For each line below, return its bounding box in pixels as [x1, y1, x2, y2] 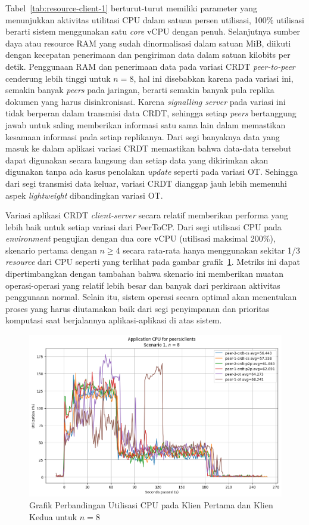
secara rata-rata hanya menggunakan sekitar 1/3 [123, 243, 300, 256]
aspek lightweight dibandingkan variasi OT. [5, 189, 163, 201]
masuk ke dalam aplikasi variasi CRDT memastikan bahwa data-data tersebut [5, 142, 292, 155]
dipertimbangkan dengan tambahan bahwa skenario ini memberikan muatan [5, 267, 283, 280]
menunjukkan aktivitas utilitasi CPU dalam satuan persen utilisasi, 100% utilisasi [5, 13, 304, 26]
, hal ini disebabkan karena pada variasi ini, [133, 72, 294, 84]
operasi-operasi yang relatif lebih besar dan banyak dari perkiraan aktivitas [5, 279, 280, 291]
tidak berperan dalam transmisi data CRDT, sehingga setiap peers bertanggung [5, 107, 296, 119]
